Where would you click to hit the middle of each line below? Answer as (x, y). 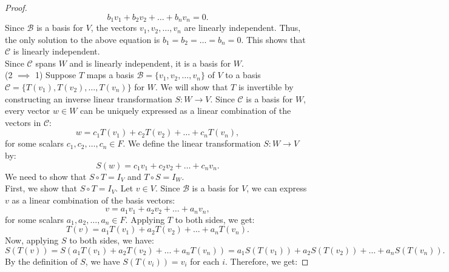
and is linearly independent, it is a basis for (150, 63)
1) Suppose (56, 75)
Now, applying (32, 240)
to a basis (243, 75)
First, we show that (41, 188)
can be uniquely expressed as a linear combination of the (186, 111)
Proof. (16, 7)
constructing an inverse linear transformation (89, 98)
